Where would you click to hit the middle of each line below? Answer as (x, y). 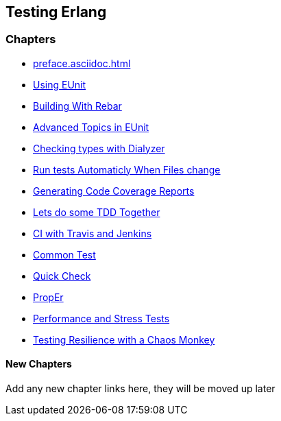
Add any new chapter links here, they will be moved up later (140, 389)
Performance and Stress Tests (101, 318)
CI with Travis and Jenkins (93, 233)
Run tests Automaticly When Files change (127, 169)
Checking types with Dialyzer (99, 148)
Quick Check (62, 276)
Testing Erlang (56, 12)
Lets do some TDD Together (97, 212)
